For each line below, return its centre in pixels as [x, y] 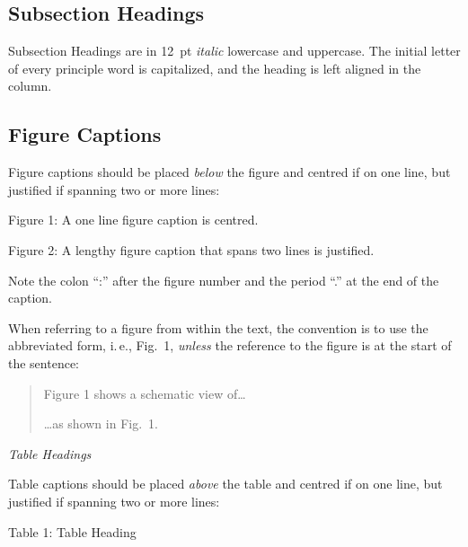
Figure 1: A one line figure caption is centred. [133, 220]
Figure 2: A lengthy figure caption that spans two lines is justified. [191, 249]
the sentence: [44, 362]
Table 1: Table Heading [72, 531]
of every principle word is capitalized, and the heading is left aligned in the [215, 68]
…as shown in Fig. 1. [101, 423]
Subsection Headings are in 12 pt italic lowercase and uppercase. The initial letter [234, 51]
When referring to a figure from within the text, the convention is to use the [218, 327]
